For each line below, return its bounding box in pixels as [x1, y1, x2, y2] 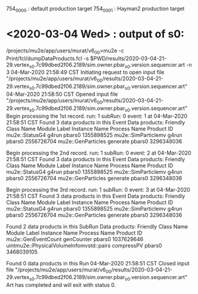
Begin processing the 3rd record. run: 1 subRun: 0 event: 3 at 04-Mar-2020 [6, 186, 190, 193]
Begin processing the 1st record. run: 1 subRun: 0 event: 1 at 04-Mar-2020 [6, 112, 188, 120]
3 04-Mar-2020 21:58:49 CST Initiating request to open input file [6, 68, 165, 76]
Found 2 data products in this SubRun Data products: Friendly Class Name [6, 223, 188, 230]
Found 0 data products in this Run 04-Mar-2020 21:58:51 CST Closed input [6, 259, 190, 267]
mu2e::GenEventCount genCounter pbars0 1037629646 [6, 235, 144, 243]
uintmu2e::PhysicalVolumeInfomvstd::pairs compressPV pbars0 [6, 242, 162, 249]
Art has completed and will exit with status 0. [6, 282, 116, 289]
